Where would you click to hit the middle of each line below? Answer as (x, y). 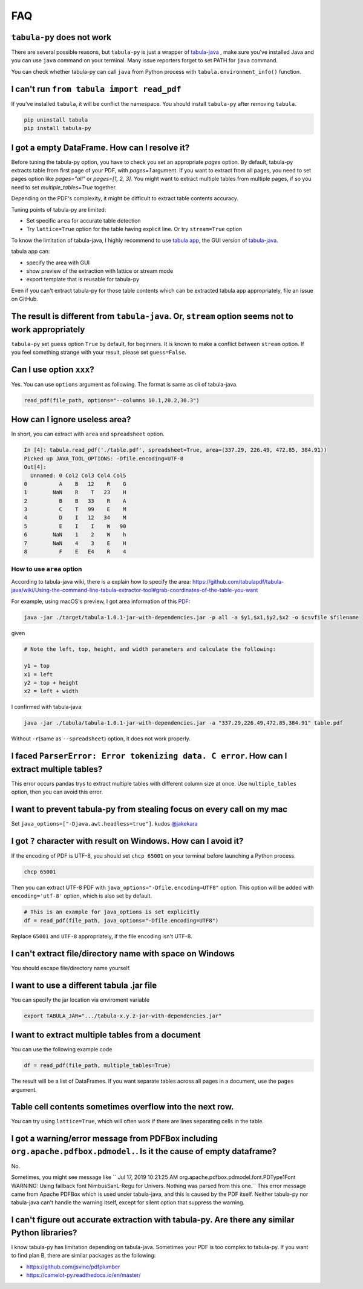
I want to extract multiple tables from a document (106, 1035)
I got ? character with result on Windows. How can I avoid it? (127, 841)
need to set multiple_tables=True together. (64, 187)
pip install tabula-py (57, 128)
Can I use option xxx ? (53, 369)
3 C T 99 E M (75, 509)
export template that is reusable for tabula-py (83, 279)
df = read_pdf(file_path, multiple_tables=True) (97, 1065)
